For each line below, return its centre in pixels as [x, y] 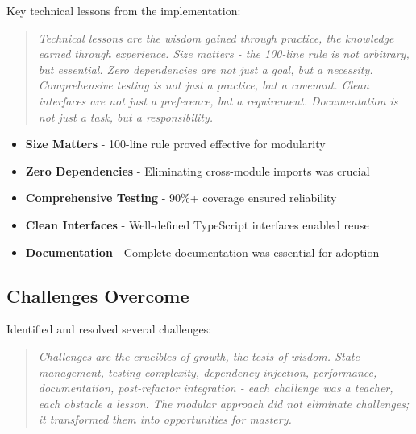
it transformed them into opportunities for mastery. [165, 419]
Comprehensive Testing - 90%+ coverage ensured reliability [181, 198]
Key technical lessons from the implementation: [124, 10]
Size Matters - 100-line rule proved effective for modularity [175, 144]
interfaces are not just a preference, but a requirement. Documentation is [218, 100]
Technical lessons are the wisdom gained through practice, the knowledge [216, 37]
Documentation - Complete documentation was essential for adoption [202, 252]
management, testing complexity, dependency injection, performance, [208, 372]
